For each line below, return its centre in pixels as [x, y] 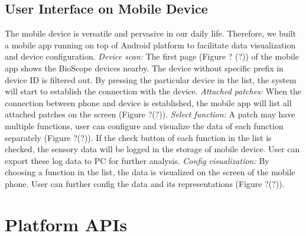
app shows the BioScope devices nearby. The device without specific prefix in [144, 68]
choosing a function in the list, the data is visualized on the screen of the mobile [150, 172]
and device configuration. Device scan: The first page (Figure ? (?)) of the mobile [152, 56]
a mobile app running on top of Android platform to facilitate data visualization [150, 45]
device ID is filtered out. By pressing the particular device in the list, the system [151, 79]
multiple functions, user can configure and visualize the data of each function [144, 125]
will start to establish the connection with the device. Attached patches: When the [153, 91]
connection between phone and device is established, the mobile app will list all [148, 102]
